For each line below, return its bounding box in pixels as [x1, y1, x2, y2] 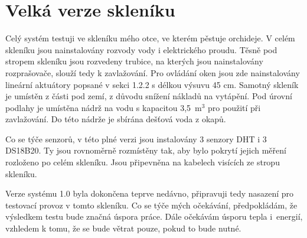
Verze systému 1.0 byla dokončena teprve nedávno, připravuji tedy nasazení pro [5, 187, 294, 200]
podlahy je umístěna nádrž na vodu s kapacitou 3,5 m [5, 101, 202, 113]
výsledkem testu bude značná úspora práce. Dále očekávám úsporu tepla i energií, [5, 210, 303, 223]
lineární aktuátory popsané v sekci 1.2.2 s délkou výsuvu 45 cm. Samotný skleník [5, 78, 299, 90]
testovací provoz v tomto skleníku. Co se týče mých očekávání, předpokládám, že [5, 198, 298, 211]
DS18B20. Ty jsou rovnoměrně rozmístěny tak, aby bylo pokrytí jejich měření [5, 144, 286, 157]
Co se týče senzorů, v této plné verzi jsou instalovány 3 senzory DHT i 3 [5, 132, 267, 145]
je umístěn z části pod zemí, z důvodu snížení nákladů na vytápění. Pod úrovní [5, 90, 292, 102]
